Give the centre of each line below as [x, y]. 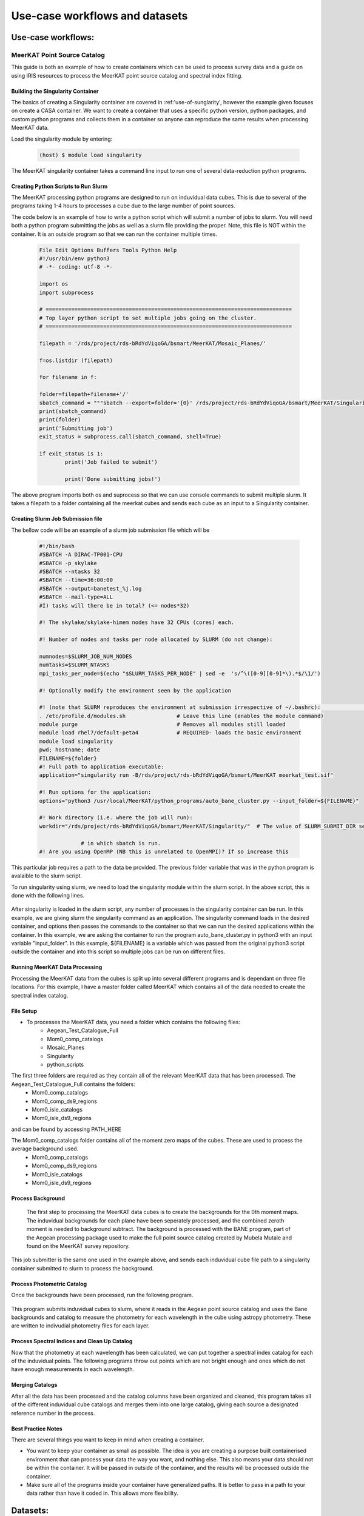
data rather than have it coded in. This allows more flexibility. [102, 1493]
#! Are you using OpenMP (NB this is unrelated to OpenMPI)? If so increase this [164, 851]
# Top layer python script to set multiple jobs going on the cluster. [148, 318]
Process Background [38, 1198]
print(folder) [60, 420]
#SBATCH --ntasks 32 [69, 572]
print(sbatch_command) [73, 411]
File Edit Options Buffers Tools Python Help [108, 250]
